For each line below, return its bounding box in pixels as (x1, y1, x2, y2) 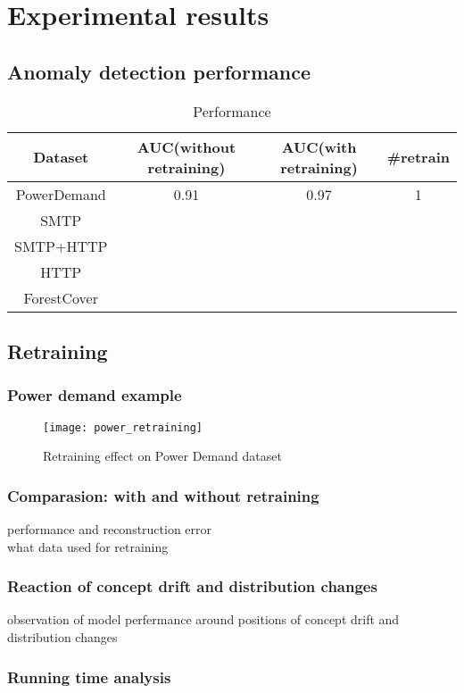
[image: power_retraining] (43, 421, 203, 434)
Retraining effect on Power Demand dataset (43, 447, 282, 465)
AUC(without (137, 136, 236, 157)
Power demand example (7, 384, 182, 406)
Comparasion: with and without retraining (7, 484, 319, 506)
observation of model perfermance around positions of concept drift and (7, 610, 400, 629)
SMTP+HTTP (14, 235, 108, 256)
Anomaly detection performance (7, 57, 311, 85)
